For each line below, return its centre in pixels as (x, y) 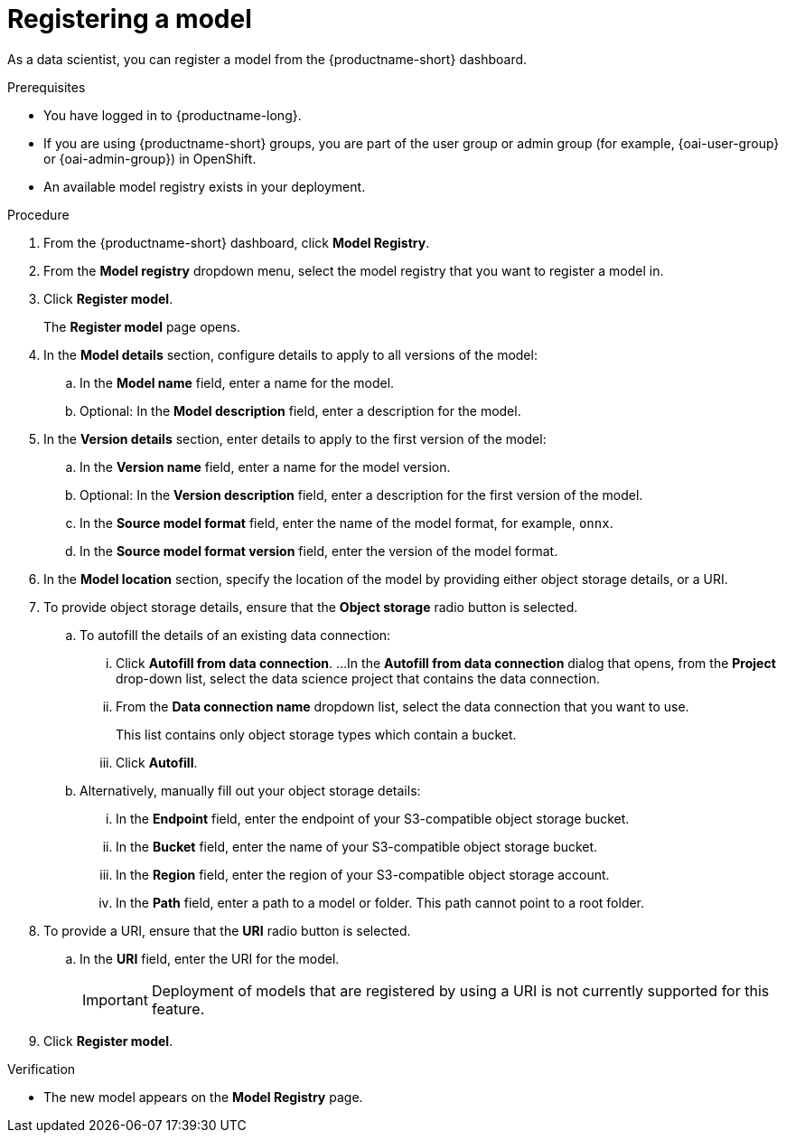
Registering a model (130, 19)
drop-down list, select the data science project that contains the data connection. (358, 678)
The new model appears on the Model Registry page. (203, 1097)
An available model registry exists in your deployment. (205, 186)
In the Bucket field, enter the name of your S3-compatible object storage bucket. (357, 846)
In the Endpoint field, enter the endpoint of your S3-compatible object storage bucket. (373, 818)
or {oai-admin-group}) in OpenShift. (150, 158)
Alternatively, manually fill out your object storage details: (250, 790)
